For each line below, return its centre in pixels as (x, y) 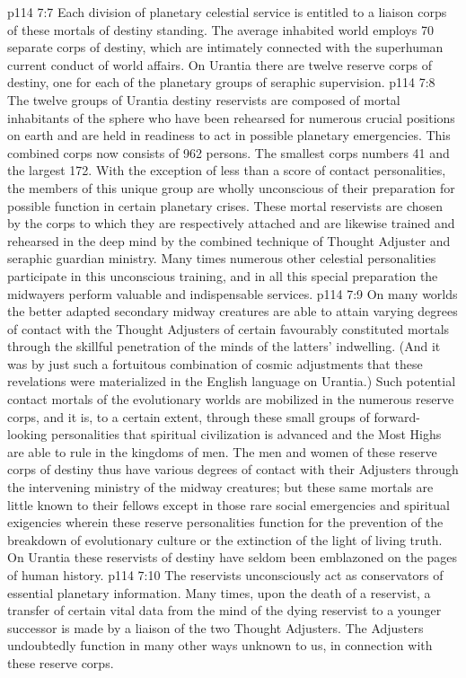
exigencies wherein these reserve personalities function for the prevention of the (225, 522)
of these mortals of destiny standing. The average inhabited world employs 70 (220, 29)
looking (27, 434)
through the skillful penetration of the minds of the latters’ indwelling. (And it (224, 346)
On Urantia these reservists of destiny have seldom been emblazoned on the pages (233, 557)
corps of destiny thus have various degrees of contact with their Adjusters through (233, 469)
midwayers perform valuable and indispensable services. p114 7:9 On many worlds (233, 293)
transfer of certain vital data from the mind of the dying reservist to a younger (224, 610)
